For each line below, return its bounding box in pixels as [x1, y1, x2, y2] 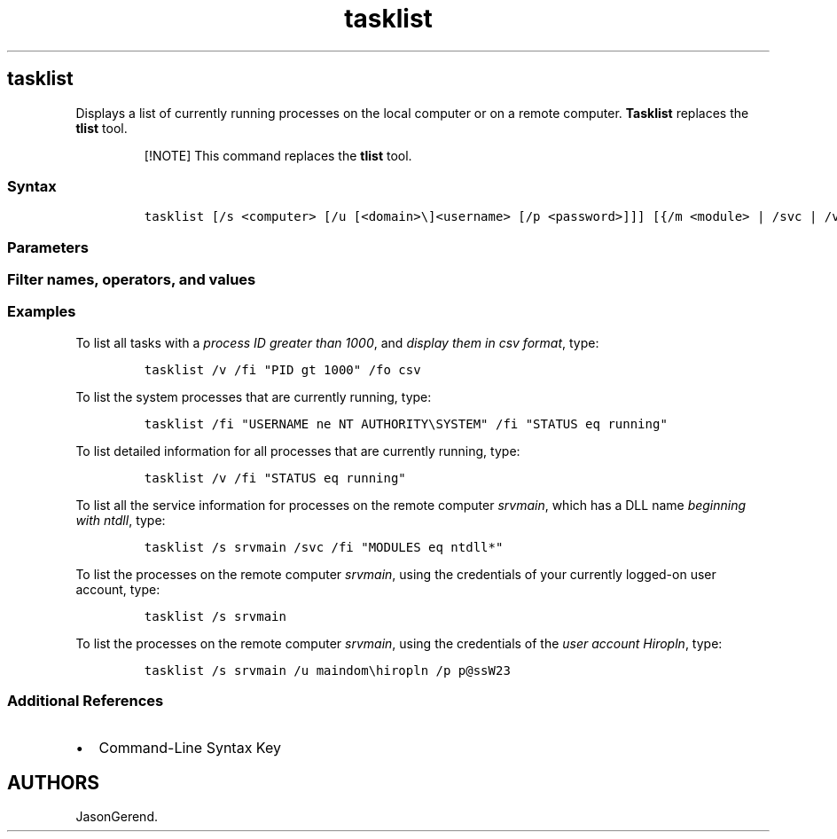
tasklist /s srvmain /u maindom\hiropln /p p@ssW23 [144, 663, 511, 678]
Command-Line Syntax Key [98, 738, 281, 757]
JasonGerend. [75, 809, 158, 825]
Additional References [7, 692, 164, 710]
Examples [7, 302, 76, 321]
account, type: [75, 581, 160, 597]
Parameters [7, 238, 89, 256]
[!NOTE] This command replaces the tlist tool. [144, 147, 412, 163]
